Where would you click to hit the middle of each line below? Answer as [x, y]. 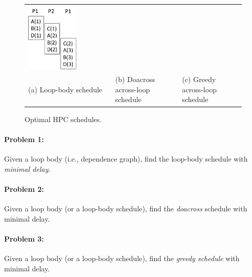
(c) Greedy [199, 79]
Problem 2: [24, 189]
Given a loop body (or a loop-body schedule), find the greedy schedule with [122, 258]
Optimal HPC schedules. [63, 119]
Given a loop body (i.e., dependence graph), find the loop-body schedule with [126, 158]
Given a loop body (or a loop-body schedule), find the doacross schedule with [126, 208]
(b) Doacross [135, 79]
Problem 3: [24, 238]
